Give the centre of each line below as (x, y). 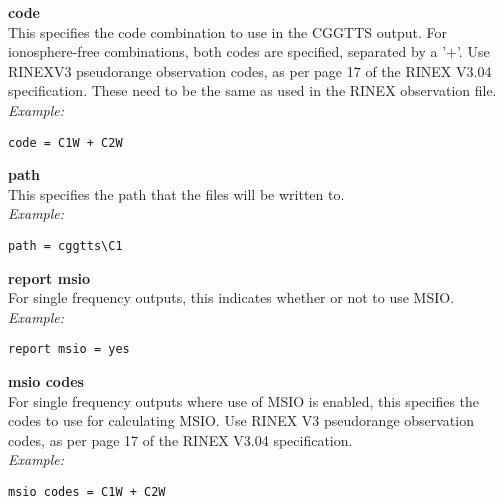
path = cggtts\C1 (65, 246)
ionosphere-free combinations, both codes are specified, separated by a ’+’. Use (249, 51)
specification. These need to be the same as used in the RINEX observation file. (252, 90)
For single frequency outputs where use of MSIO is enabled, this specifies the (244, 400)
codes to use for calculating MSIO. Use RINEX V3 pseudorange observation (241, 420)
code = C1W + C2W (65, 142)
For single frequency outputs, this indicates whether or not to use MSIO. (231, 297)
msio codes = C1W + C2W (87, 492)
